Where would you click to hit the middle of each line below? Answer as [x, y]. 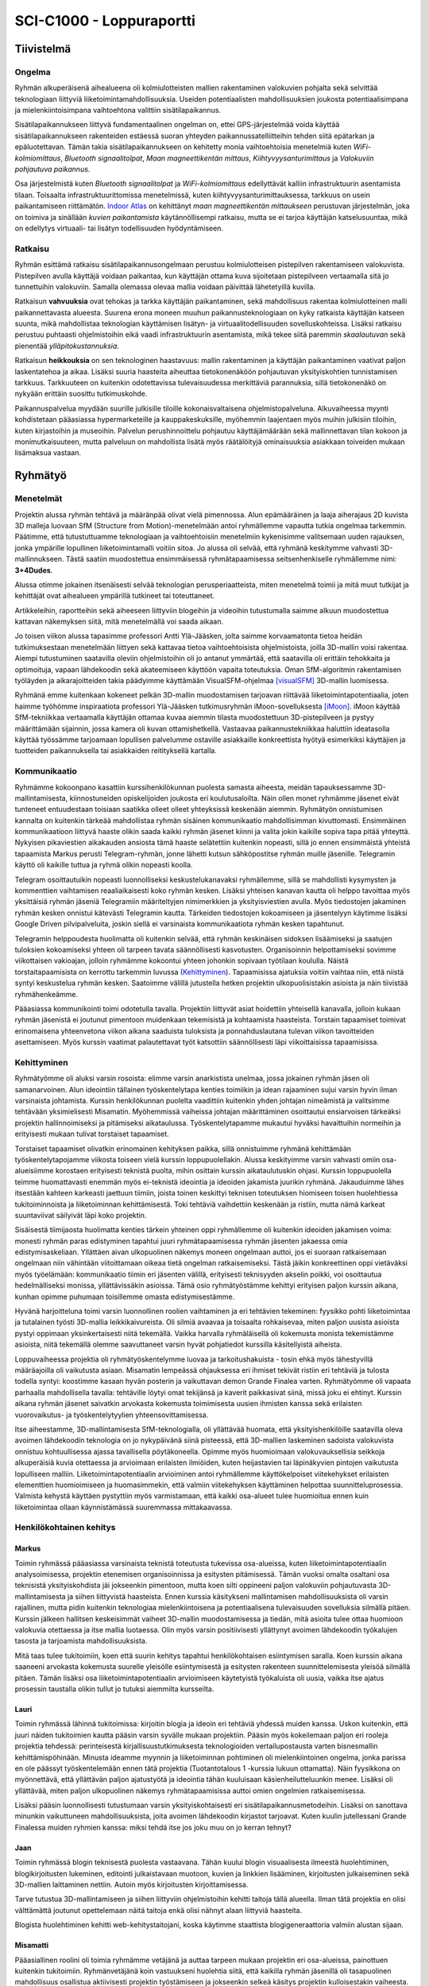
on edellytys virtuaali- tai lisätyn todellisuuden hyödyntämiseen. [119, 228]
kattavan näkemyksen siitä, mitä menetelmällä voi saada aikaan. [119, 622]
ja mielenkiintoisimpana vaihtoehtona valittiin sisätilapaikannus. [118, 110]
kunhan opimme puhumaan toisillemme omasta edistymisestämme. [125, 1296]
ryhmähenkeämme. [46, 994]
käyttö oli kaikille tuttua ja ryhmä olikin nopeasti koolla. [104, 865]
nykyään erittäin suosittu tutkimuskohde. [81, 394]
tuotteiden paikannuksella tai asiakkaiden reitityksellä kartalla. [116, 751]
